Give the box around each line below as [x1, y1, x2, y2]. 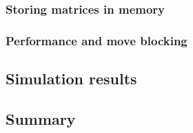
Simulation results [6, 68, 137, 89]
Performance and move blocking [6, 32, 187, 49]
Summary [6, 108, 76, 129]
